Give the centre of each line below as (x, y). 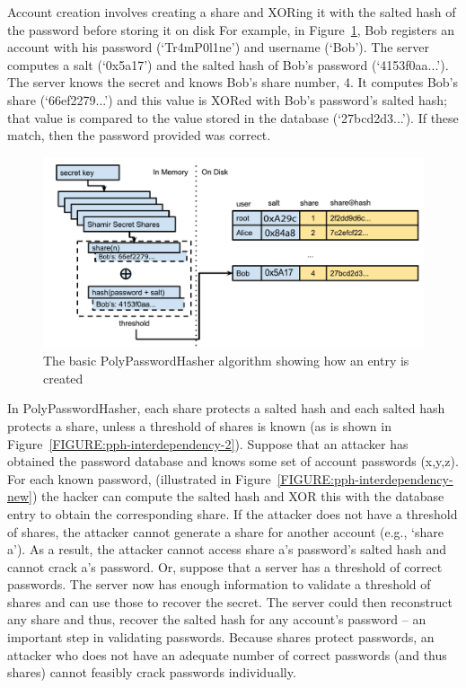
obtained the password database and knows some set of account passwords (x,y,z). (233, 461)
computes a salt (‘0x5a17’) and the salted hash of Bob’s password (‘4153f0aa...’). (228, 64)
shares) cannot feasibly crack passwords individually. (152, 672)
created (63, 378)
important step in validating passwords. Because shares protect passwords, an (221, 637)
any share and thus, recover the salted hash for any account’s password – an (217, 619)
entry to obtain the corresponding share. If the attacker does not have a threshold (233, 513)
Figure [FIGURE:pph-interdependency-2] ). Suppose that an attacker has (208, 443)
